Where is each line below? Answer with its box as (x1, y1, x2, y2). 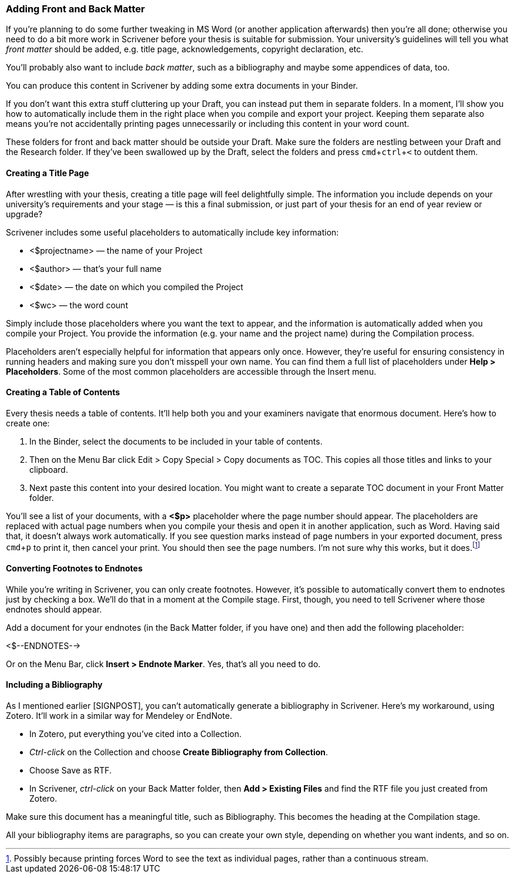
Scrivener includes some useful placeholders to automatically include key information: (6, 227, 339, 237)
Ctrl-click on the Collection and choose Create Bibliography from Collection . (29, 746, 328, 757)
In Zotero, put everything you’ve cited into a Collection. (29, 728, 242, 739)
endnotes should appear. (6, 604, 102, 614)
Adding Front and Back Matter (6, 3, 145, 15)
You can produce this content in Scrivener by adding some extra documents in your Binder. (6, 80, 358, 91)
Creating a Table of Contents (6, 387, 120, 398)
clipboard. (29, 464, 68, 475)
